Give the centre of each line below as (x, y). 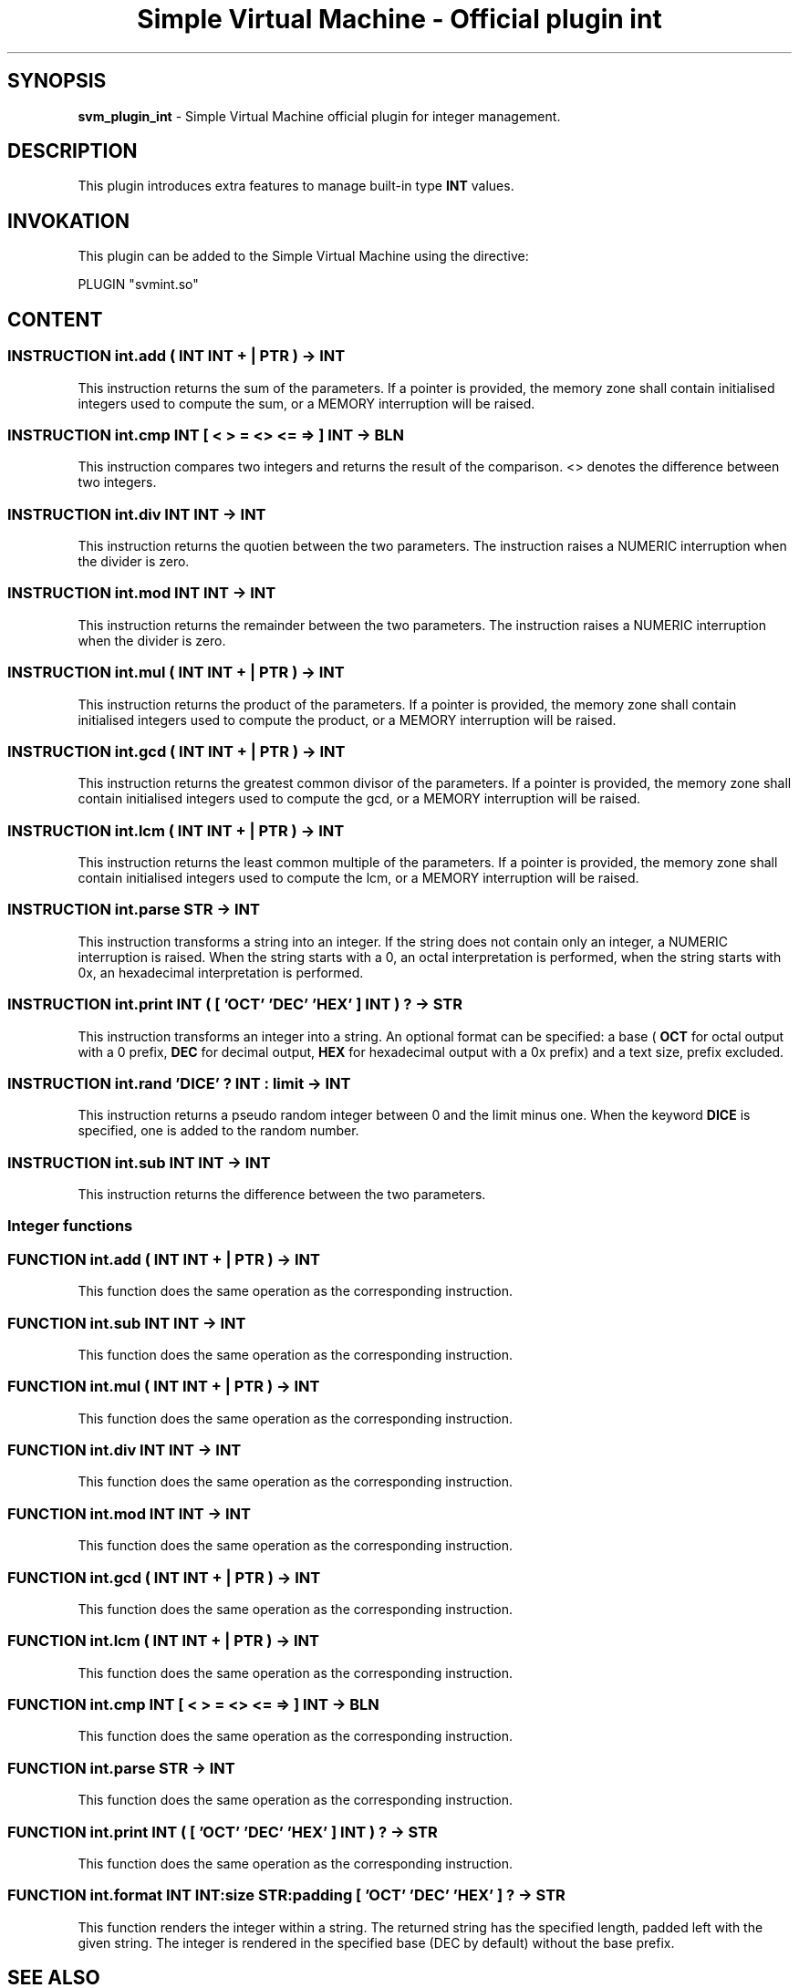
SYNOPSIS (57, 81)
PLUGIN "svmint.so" (138, 285)
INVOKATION (68, 221)
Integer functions (70, 1226)
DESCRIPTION (73, 151)
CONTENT (55, 319)
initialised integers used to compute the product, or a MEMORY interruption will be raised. (347, 720)
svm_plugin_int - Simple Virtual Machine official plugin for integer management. (319, 116)
